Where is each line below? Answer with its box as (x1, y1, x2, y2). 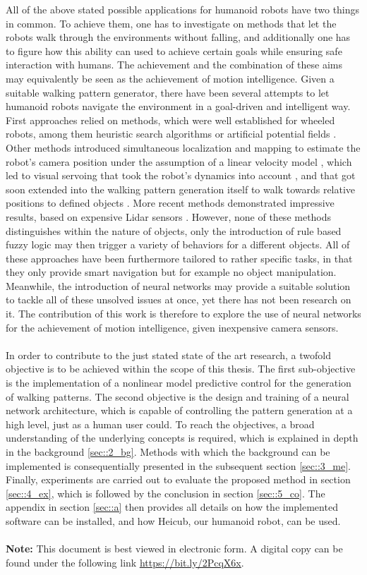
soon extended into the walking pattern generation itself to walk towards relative (6, 181, 356, 196)
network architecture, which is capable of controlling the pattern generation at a (6, 403, 353, 418)
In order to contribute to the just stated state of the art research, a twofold (6, 347, 331, 362)
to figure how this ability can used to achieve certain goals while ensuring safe (6, 43, 342, 58)
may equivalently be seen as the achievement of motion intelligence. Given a (6, 71, 335, 85)
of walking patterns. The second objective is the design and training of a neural (6, 389, 349, 404)
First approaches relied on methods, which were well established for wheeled (6, 112, 335, 127)
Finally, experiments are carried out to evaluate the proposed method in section (6, 472, 351, 487)
